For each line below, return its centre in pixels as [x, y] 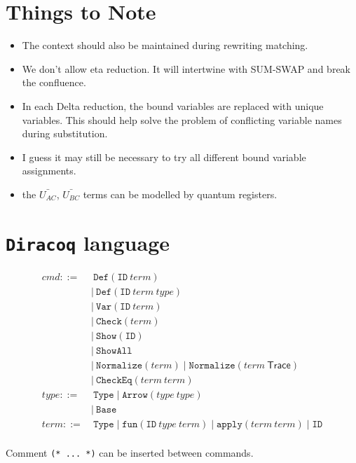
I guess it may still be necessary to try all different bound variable [164, 157]
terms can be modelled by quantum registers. [180, 194]
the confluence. [54, 82]
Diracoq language [88, 242]
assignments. [49, 171]
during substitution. [65, 133]
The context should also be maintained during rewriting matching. [165, 45]
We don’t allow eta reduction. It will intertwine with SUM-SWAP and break [186, 68]
